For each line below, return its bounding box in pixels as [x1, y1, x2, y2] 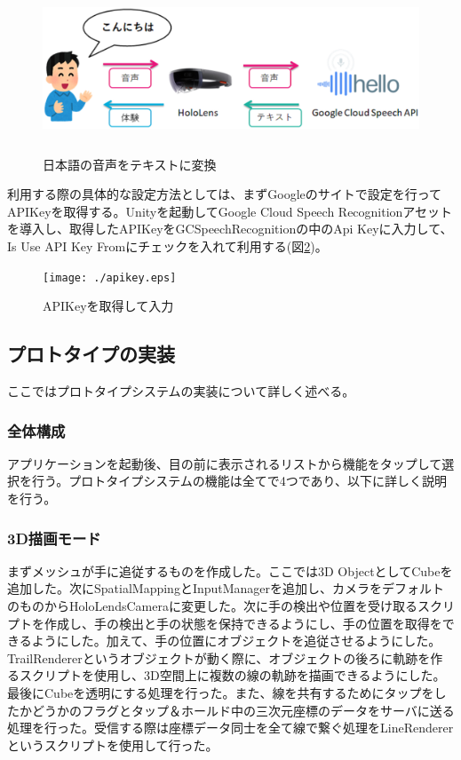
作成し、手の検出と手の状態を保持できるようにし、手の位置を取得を [44, 614, 442, 632]
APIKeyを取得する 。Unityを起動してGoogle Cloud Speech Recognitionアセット [7, 202, 453, 220]
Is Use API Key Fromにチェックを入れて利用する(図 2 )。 [7, 236, 328, 255]
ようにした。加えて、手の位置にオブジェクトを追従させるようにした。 [31, 631, 441, 650]
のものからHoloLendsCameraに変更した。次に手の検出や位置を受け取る [7, 596, 417, 614]
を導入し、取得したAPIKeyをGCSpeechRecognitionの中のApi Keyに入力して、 [7, 219, 453, 238]
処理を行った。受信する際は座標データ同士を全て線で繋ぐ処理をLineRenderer [7, 718, 454, 737]
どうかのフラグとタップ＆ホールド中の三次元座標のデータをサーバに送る [31, 701, 455, 719]
